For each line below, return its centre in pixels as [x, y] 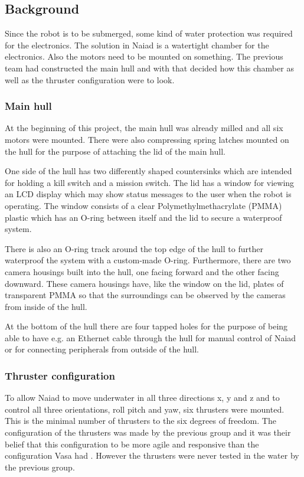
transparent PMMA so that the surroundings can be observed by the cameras [145, 295]
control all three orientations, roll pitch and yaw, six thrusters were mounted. [145, 409]
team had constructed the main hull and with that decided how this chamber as [149, 68]
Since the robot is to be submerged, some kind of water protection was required [149, 33]
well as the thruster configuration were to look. [90, 79]
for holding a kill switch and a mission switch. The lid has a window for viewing [150, 182]
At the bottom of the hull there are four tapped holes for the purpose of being [146, 326]
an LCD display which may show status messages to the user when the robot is [148, 194]
